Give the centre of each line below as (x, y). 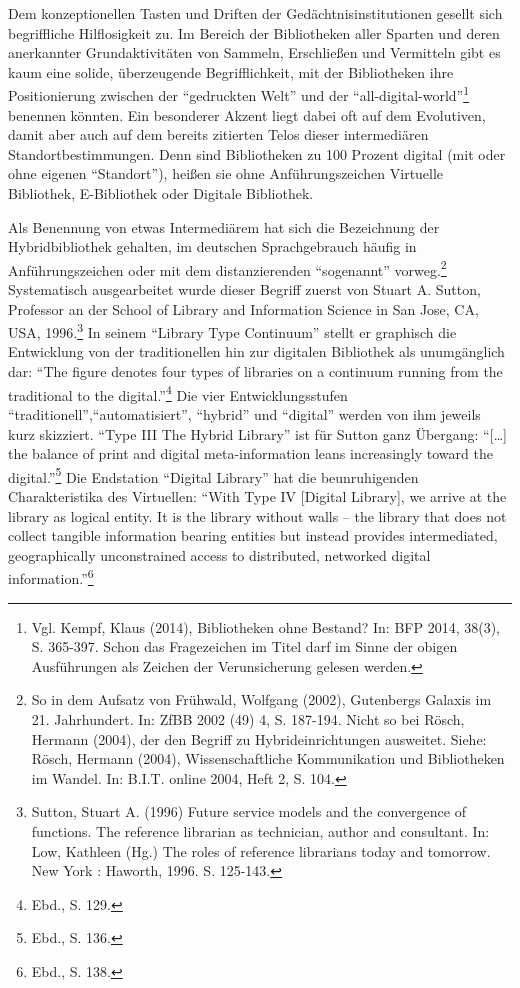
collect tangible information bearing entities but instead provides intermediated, (253, 535)
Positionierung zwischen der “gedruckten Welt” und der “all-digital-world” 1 (239, 94)
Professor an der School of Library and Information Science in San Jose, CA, (243, 308)
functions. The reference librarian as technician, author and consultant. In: (260, 830)
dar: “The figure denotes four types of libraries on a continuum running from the (255, 371)
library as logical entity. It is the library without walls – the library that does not (257, 515)
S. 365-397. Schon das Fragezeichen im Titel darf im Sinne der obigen (244, 646)
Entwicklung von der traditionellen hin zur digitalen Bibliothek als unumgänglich (256, 351)
